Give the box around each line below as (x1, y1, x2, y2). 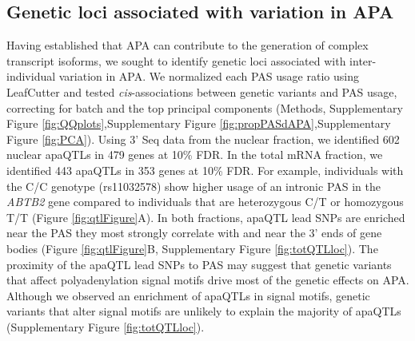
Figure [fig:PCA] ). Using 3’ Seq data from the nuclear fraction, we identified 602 (6, 130, 400, 147)
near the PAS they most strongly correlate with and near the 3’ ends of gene (6, 224, 382, 241)
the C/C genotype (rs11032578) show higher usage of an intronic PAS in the (6, 177, 381, 194)
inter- (349, 52, 377, 69)
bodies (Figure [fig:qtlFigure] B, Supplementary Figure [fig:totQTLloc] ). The (6, 240, 378, 256)
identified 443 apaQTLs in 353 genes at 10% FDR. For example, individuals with (6, 161, 404, 178)
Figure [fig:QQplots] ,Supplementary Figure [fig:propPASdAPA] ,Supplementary (6, 115, 391, 132)
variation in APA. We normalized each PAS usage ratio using (58, 68, 359, 85)
